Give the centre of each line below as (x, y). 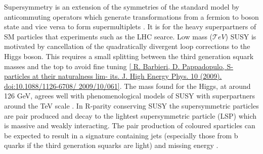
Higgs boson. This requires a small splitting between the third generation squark (129, 56)
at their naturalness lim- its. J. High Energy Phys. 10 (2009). (127, 76)
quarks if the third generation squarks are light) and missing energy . (111, 145)
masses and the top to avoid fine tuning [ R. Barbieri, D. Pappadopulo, (114, 66)
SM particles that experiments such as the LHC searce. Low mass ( (108, 36)
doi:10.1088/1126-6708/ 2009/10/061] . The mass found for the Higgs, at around (127, 86)
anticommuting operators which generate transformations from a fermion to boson (131, 16)
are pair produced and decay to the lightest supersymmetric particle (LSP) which (130, 115)
